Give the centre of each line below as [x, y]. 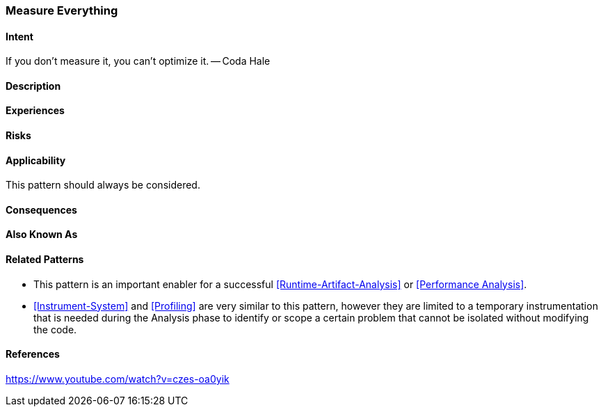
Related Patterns [45, 260]
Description [33, 86]
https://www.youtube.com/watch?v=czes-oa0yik [118, 379]
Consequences [41, 209]
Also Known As [42, 235]
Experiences [35, 111]
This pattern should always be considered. [103, 185]
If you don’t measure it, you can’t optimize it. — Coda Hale [138, 61]
